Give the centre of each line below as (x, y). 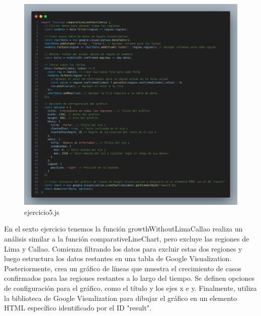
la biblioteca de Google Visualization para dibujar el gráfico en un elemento (121, 298)
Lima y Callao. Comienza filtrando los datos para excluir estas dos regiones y (123, 248)
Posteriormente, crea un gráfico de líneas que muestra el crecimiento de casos (123, 268)
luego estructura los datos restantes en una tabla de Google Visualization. (118, 258)
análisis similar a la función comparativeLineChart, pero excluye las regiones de (127, 238)
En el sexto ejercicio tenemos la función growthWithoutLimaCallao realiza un (123, 229)
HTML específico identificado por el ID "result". (78, 308)
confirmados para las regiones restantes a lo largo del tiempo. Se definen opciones (129, 278)
